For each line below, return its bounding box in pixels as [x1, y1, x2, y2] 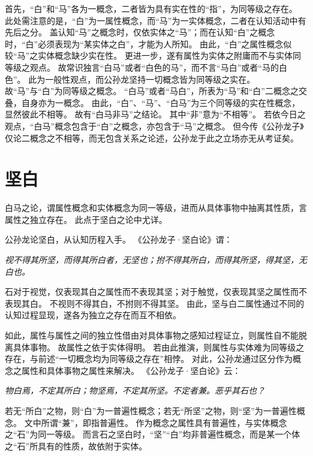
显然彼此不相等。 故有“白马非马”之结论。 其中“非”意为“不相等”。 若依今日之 [5, 108, 306, 120]
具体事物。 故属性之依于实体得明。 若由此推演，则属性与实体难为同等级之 [13, 340, 305, 353]
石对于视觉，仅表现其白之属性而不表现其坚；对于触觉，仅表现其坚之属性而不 [5, 285, 307, 298]
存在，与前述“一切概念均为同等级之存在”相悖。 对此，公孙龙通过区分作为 [5, 352, 293, 365]
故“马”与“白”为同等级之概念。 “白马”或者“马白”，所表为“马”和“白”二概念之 [5, 84, 299, 97]
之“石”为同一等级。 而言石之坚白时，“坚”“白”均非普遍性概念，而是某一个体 [5, 428, 300, 440]
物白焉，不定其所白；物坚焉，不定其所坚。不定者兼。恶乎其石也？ [5, 384, 265, 397]
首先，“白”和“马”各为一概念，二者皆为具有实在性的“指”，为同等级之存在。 [5, 2, 297, 14]
